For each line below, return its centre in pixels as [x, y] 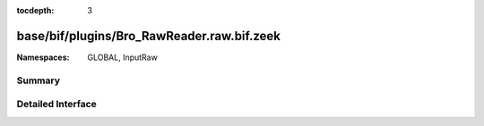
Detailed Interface [57, 105]
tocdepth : [35, 10]
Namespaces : [43, 57]
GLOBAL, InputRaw [123, 57]
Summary [39, 80]
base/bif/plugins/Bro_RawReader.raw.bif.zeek [149, 36]
